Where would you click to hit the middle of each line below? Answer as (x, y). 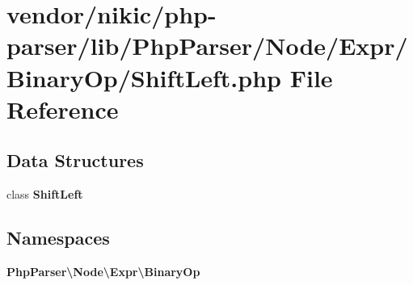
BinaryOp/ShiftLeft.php (144, 77)
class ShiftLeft (45, 194)
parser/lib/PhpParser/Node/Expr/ (207, 46)
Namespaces (58, 238)
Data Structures (75, 160)
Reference (63, 109)
